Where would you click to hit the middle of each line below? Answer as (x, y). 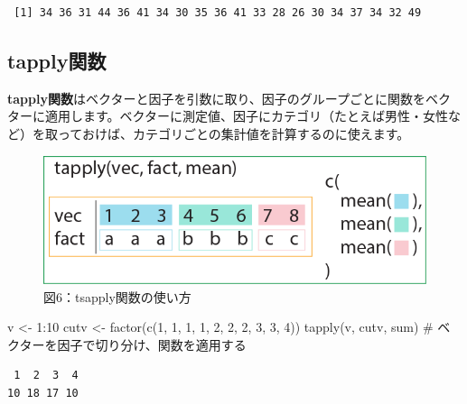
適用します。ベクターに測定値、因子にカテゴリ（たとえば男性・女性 (247, 116)
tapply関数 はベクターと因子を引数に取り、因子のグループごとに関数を (216, 98)
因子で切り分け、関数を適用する (152, 344)
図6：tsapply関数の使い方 (117, 296)
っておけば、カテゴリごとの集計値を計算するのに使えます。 (233, 133)
